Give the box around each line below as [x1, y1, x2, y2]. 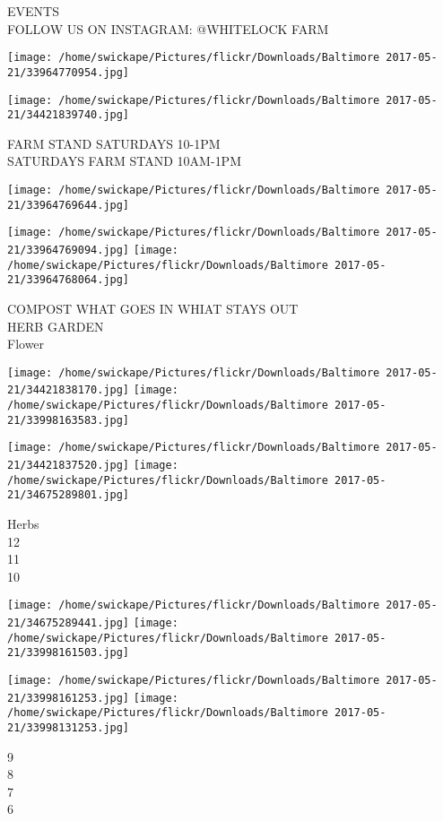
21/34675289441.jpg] [7, 617, 130, 629]
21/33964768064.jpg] [7, 273, 130, 287]
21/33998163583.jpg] [7, 413, 130, 427]
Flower [7, 334, 45, 353]
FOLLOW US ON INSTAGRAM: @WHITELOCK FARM [7, 19, 329, 38]
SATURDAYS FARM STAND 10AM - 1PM [7, 151, 241, 170]
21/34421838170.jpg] [7, 384, 130, 397]
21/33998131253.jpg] [7, 721, 130, 734]
